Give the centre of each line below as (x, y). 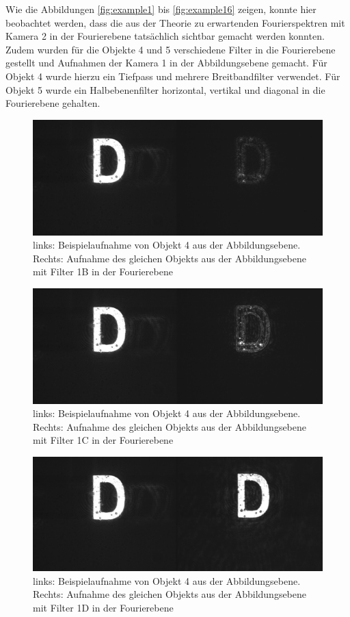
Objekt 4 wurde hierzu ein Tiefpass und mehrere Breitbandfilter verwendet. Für (173, 76)
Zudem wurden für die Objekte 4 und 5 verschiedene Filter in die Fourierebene (171, 49)
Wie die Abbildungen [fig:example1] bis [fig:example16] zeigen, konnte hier (161, 9)
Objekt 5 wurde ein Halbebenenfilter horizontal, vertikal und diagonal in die (165, 89)
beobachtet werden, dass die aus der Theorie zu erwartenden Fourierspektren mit (175, 22)
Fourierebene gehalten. (53, 103)
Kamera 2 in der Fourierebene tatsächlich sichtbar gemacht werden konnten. (165, 36)
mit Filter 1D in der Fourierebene (103, 608)
